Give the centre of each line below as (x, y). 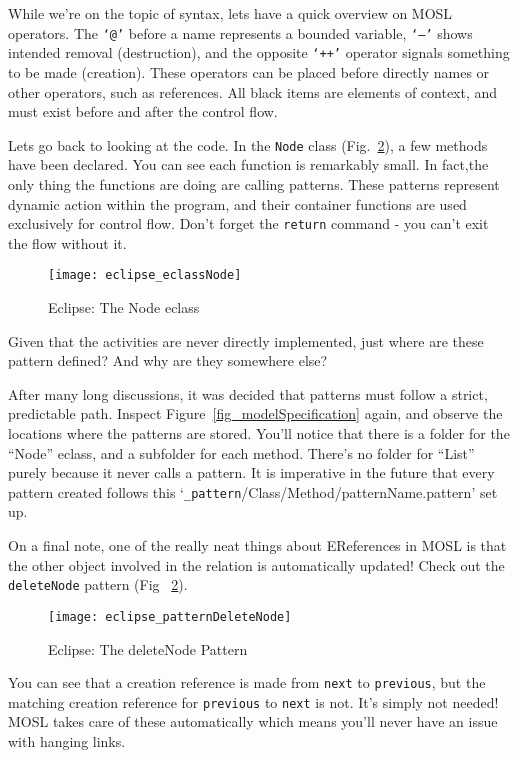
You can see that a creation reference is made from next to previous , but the (247, 682)
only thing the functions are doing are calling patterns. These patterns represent (254, 183)
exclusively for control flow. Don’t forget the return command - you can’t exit (248, 223)
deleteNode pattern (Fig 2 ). (98, 584)
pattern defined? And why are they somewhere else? (168, 360)
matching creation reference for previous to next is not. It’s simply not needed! (253, 701)
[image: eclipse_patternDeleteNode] (170, 616)
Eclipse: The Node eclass (124, 307)
